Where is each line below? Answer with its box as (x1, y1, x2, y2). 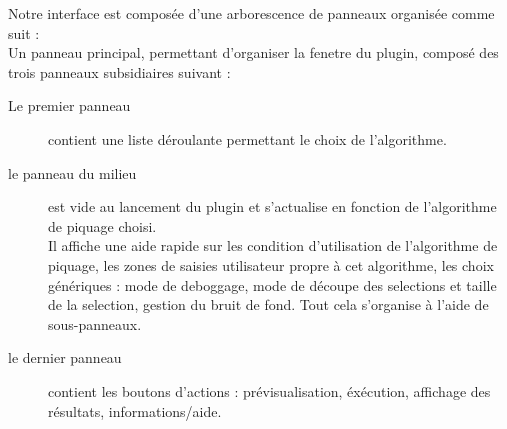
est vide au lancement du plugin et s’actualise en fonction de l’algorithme (48, 196, 497, 217)
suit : (8, 22, 40, 43)
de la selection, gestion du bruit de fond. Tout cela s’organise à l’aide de (48, 294, 489, 315)
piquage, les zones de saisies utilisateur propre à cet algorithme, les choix (48, 254, 494, 275)
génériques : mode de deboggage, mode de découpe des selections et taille (48, 274, 497, 295)
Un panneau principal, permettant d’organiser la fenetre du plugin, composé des (8, 42, 499, 63)
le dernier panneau (8, 347, 122, 368)
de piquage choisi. (48, 215, 157, 236)
